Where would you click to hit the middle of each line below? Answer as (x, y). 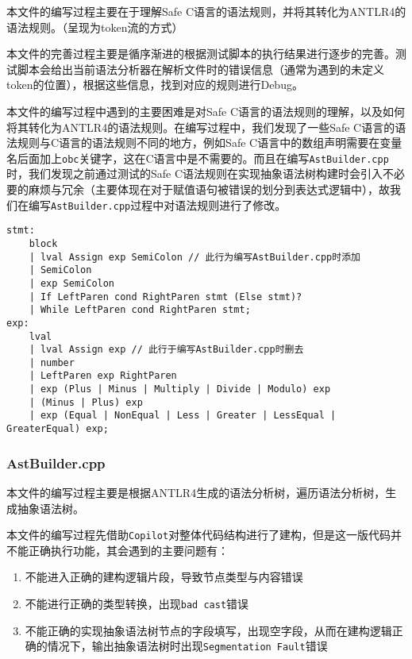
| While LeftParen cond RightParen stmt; (140, 310)
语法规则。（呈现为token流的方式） (95, 27)
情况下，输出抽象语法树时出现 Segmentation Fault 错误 (187, 646)
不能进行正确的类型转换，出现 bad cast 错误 (137, 603)
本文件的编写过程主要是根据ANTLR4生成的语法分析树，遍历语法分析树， (196, 492)
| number (52, 362)
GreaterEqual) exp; (58, 429)
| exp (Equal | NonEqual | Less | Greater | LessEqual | (183, 416)
